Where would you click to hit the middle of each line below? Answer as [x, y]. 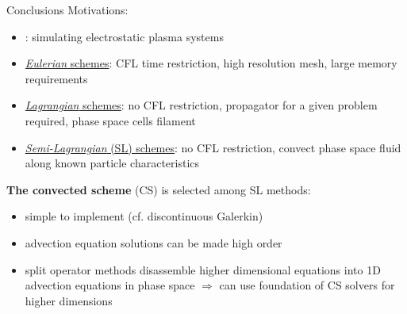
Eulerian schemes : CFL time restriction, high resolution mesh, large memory [211, 63]
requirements [56, 78]
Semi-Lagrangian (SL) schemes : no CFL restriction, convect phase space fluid [213, 147]
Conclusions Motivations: [67, 10]
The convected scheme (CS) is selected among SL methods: [159, 189]
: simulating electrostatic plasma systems [124, 36]
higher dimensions [69, 300]
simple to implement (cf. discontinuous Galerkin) [144, 216]
